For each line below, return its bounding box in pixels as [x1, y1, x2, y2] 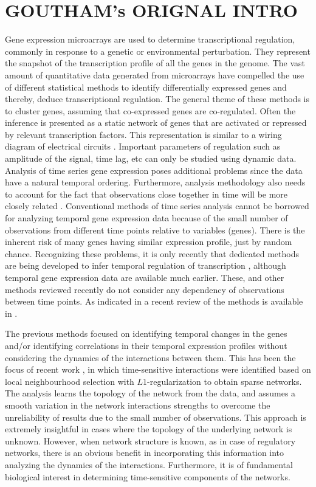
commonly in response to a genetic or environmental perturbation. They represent [5, 44, 311, 57]
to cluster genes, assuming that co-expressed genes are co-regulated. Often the [5, 104, 296, 117]
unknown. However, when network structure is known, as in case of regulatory [5, 434, 296, 447]
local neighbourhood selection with [5, 375, 134, 387]
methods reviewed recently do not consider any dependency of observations [5, 283, 284, 295]
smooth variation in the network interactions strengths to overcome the [5, 398, 270, 411]
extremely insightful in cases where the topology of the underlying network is [5, 423, 292, 435]
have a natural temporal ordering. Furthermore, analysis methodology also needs [5, 176, 306, 188]
